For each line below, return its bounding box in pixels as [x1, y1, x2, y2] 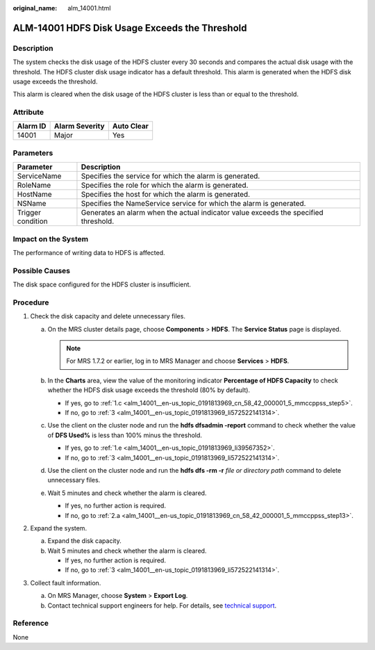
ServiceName [17, 171, 62, 181]
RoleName [17, 181, 51, 190]
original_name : [12, 4, 58, 12]
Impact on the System [12, 234, 89, 243]
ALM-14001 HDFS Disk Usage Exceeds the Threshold [12, 22, 247, 34]
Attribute [12, 108, 44, 117]
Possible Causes [12, 266, 71, 275]
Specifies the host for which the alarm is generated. [81, 190, 250, 200]
